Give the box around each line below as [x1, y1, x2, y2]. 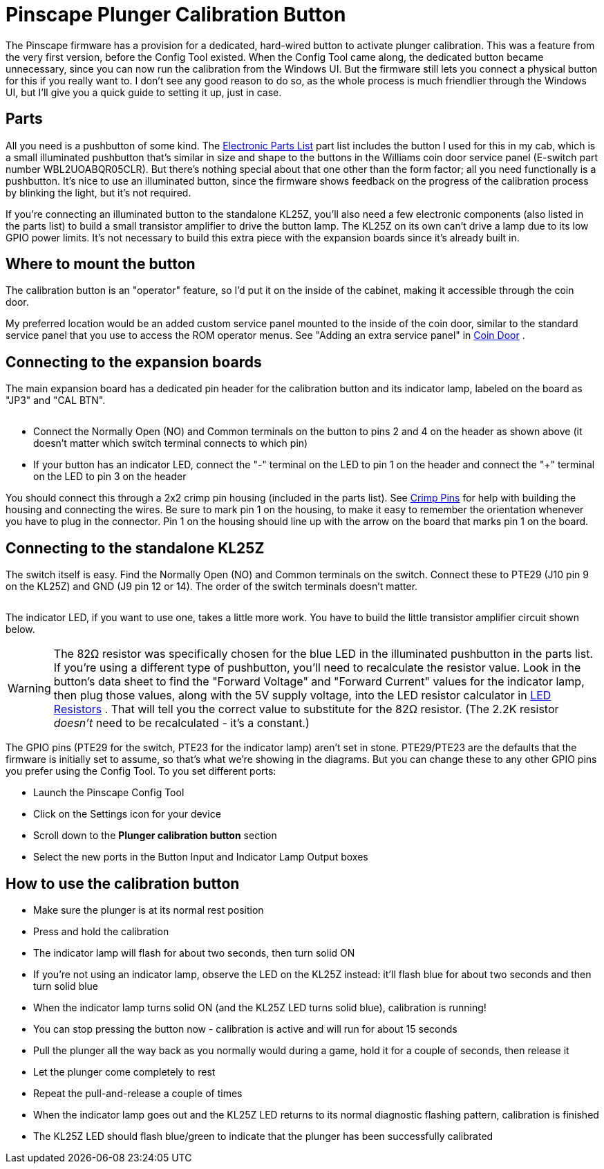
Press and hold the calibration [33, 925, 169, 937]
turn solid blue [33, 979, 99, 992]
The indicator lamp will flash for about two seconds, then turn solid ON [33, 946, 355, 959]
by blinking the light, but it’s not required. [6, 186, 191, 199]
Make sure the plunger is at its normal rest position [33, 903, 264, 916]
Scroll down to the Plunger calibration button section [33, 829, 277, 842]
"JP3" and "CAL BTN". [6, 394, 106, 407]
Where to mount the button [6, 255, 196, 273]
